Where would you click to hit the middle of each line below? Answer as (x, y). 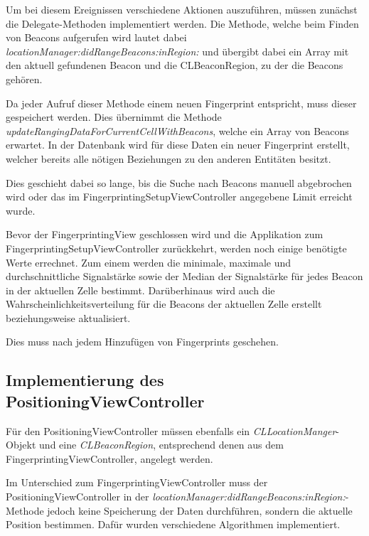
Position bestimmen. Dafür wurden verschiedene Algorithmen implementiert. (173, 524)
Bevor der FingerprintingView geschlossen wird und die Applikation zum (165, 234)
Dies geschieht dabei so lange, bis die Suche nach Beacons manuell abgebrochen (179, 182)
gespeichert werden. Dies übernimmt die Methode (114, 117)
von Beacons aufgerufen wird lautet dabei (96, 37)
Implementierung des (85, 380)
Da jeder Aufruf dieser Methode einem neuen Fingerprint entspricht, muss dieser (181, 103)
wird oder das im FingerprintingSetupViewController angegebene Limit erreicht (179, 197)
